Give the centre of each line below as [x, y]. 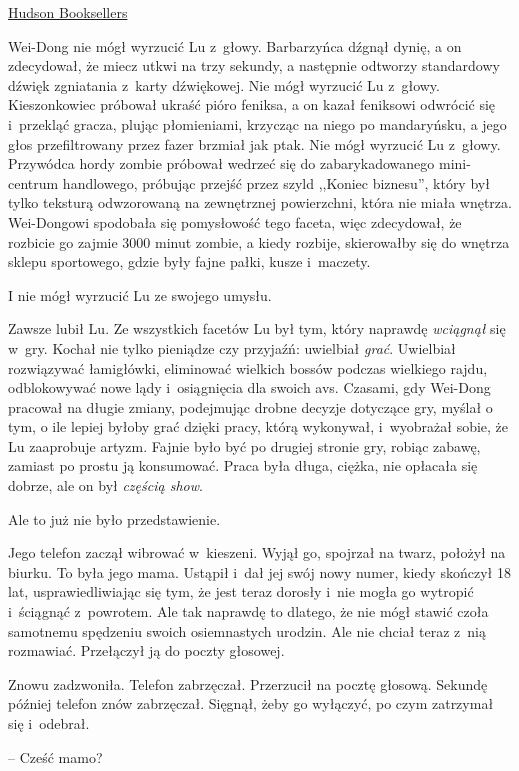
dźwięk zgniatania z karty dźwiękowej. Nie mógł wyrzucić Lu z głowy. [224, 84]
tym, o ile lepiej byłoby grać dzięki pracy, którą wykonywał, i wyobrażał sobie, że [258, 426]
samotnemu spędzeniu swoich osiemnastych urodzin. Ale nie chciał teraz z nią [247, 630]
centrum [33, 182]
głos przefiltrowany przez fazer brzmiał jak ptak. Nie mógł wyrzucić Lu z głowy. [254, 143]
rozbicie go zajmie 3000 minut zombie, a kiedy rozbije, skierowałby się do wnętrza [259, 241]
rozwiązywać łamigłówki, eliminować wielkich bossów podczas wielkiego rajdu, [248, 367]
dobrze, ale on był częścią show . [105, 485]
